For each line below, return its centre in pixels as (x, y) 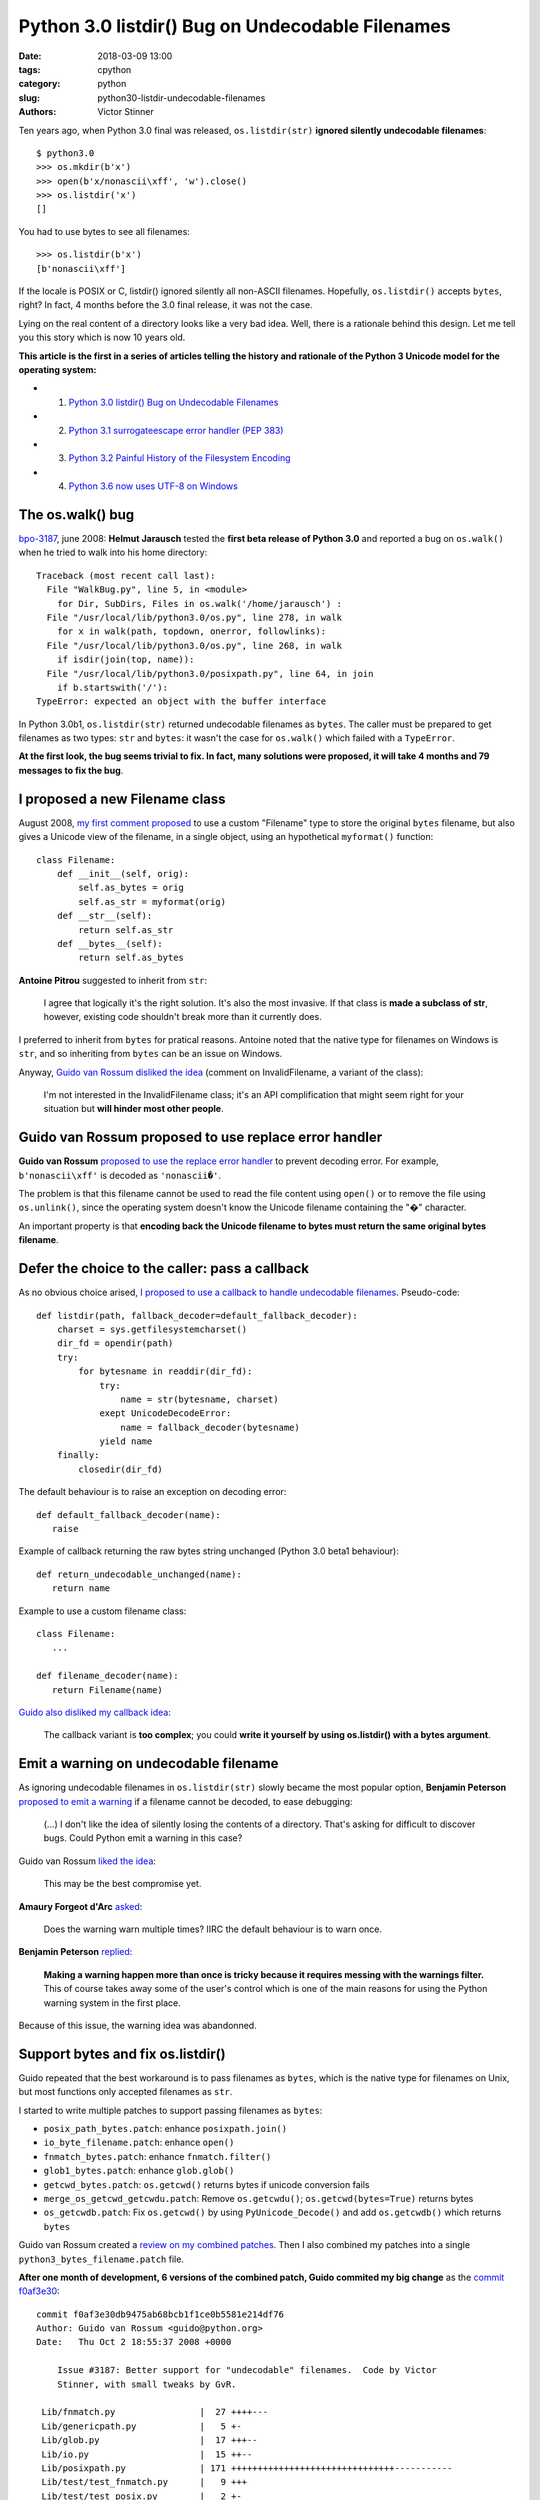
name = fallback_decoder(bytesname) (210, 1427)
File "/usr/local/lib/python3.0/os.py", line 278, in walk (194, 617)
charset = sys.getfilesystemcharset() (152, 1329)
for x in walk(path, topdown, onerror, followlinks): (191, 631)
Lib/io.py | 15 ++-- (147, 2454)
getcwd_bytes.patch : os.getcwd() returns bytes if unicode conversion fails (206, 2184)
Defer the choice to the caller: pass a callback (164, 1268)
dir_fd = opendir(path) (115, 1343)
